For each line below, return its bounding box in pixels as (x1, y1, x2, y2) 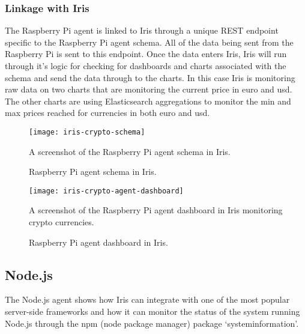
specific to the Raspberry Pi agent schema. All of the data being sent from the (5, 35, 294, 48)
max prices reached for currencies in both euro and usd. (5, 106, 210, 119)
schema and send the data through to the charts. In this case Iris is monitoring (5, 71, 295, 83)
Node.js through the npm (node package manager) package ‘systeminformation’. (5, 317, 299, 329)
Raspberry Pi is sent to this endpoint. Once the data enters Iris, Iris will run (5, 47, 287, 60)
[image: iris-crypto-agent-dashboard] (29, 186, 184, 195)
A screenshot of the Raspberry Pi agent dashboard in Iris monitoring (29, 204, 283, 216)
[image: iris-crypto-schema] (29, 127, 145, 136)
